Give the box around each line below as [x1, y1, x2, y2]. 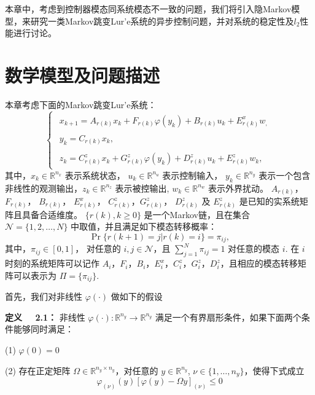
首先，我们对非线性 [5, 290, 82, 303]
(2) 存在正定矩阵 [5, 364, 71, 377]
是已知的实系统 [239, 195, 300, 208]
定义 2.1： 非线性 [5, 310, 85, 323]
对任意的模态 [228, 242, 280, 255]
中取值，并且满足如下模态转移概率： [71, 220, 217, 233]
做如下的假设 [111, 290, 163, 303]
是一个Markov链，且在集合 [144, 208, 250, 221]
